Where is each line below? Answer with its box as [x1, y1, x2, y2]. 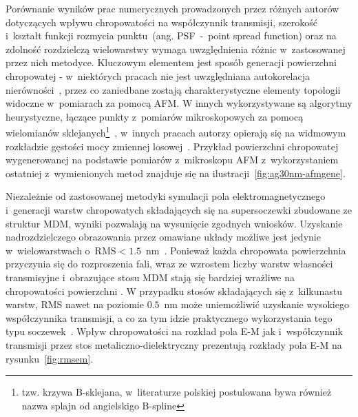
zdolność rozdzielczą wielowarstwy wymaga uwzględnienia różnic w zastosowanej [6, 41, 346, 56]
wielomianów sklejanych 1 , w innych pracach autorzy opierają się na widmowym [6, 123, 346, 139]
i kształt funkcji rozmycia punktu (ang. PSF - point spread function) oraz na [6, 28, 337, 43]
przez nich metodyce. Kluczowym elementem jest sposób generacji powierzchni [6, 55, 337, 70]
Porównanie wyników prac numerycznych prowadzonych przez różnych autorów [6, 1, 339, 15]
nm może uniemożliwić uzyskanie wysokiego [164, 297, 349, 312]
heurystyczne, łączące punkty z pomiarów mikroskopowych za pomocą [6, 109, 304, 123]
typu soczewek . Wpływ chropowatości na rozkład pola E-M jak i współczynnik [6, 324, 343, 338]
